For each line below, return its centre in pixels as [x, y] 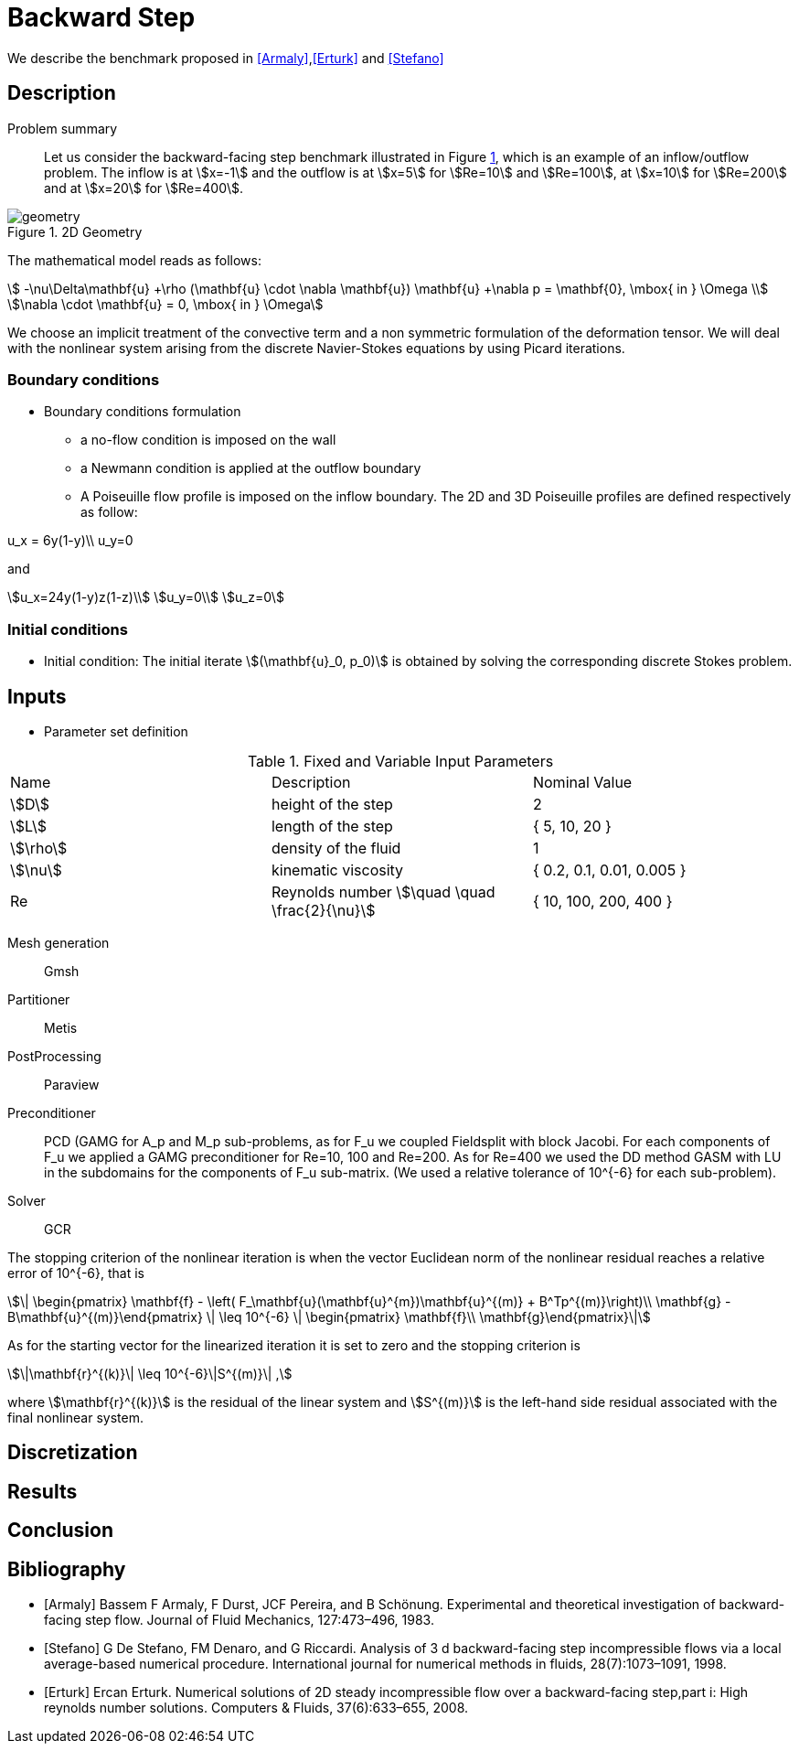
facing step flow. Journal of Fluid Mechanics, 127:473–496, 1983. [239, 1620]
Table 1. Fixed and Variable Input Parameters [400, 761]
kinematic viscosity [337, 870]
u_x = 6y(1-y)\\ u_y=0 [70, 541]
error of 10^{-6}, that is [76, 1273]
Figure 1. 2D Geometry [75, 231]
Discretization [73, 1453]
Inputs [37, 696]
